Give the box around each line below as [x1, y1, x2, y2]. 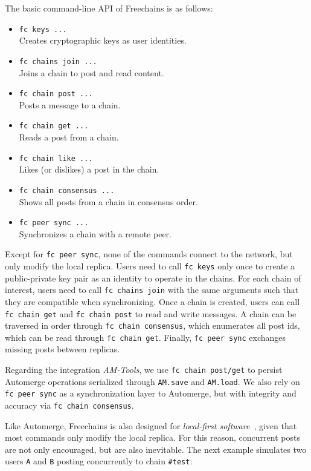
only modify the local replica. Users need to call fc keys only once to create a [5, 260, 295, 272]
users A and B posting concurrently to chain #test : [5, 455, 193, 467]
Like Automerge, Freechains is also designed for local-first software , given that [5, 419, 297, 432]
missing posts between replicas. [5, 343, 120, 355]
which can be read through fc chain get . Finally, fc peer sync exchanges [5, 331, 286, 343]
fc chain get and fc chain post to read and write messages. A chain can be [5, 307, 297, 320]
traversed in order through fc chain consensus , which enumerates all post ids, [5, 319, 300, 332]
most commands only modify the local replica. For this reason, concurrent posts [5, 431, 300, 444]
